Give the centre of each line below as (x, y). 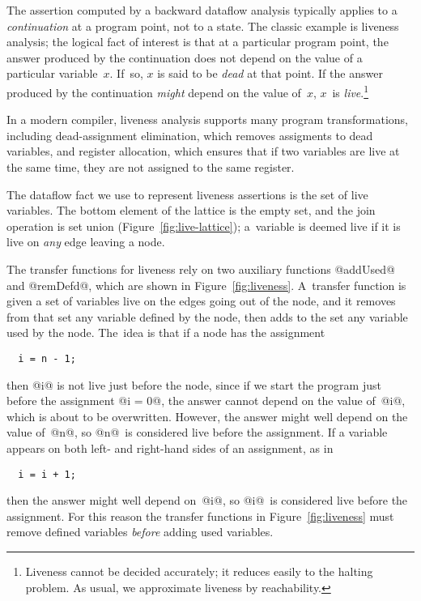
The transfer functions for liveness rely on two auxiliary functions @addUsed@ (201, 269)
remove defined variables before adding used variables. (140, 532)
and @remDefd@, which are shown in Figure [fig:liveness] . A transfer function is (206, 285)
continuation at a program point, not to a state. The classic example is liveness (203, 26)
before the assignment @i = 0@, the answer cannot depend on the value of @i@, (206, 401)
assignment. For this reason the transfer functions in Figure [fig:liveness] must (200, 516)
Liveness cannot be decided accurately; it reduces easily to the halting (199, 571)
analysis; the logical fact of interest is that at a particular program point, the (198, 42)
